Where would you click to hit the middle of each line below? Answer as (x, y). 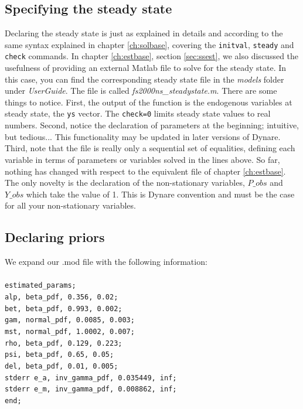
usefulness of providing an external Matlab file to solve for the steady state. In (146, 68)
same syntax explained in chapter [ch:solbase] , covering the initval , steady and (149, 44)
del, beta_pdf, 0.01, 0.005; (62, 366)
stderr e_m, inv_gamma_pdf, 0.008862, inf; (91, 389)
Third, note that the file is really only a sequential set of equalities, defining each (150, 148)
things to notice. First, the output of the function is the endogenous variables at (149, 102)
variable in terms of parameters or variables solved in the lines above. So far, (142, 159)
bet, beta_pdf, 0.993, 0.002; (64, 309)
